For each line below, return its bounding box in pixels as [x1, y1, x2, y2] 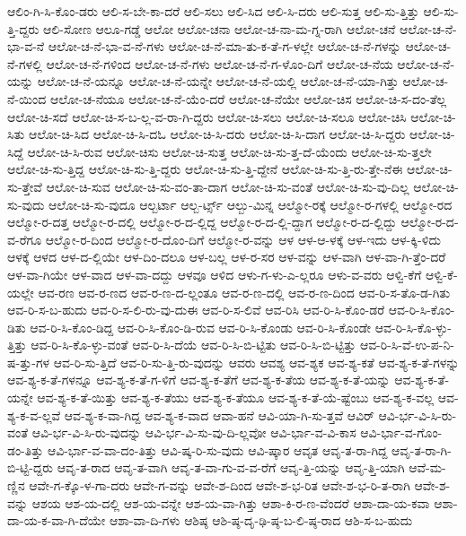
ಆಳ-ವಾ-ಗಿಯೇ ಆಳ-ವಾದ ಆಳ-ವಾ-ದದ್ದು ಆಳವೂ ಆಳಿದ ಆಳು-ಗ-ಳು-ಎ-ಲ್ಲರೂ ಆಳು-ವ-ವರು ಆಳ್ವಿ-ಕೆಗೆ [7, 264, 422, 283]
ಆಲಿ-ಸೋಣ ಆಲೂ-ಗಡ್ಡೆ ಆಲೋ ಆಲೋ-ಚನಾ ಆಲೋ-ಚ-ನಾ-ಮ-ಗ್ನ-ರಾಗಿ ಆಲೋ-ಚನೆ [43, 19, 396, 38]
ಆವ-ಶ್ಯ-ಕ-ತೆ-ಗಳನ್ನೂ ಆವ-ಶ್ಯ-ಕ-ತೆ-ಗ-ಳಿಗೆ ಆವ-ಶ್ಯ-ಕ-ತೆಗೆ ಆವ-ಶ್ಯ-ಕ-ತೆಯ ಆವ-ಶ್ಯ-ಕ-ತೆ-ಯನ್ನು [7, 370, 391, 389]
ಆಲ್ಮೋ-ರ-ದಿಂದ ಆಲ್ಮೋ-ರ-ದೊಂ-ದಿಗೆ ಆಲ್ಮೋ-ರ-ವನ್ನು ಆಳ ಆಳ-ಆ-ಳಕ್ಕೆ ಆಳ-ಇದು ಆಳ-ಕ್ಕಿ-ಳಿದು [45, 229, 441, 248]
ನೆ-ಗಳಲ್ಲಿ [7, 54, 42, 73]
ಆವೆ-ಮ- [409, 458, 446, 477]
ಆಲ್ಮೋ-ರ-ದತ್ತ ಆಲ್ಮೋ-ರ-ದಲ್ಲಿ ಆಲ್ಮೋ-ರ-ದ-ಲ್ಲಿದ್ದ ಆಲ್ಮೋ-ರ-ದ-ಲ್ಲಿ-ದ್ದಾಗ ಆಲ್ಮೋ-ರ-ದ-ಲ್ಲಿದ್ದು [7, 212, 397, 231]
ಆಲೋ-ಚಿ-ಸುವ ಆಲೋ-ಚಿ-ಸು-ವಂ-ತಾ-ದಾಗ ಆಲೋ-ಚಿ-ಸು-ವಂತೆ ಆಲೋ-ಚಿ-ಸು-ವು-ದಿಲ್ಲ [46, 177, 409, 195]
